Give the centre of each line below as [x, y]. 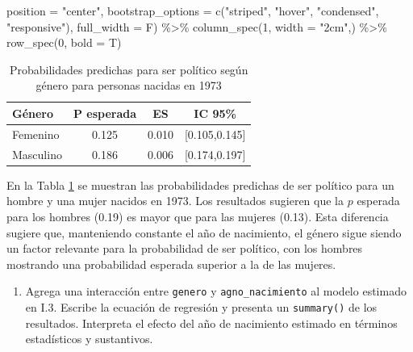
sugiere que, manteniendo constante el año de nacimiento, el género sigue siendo [204, 232]
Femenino [36, 134]
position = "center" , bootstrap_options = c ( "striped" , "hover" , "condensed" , [193, 10]
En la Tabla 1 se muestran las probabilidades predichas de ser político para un [200, 184]
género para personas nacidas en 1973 [129, 85]
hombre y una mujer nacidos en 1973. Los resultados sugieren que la [175, 201]
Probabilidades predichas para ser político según [129, 69]
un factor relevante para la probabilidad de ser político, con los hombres [185, 248]
